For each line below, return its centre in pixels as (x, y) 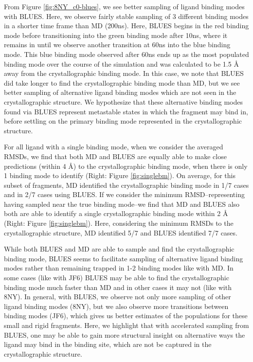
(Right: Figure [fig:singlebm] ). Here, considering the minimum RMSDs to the (119, 223)
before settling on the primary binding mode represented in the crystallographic (123, 121)
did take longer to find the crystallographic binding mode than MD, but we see (122, 82)
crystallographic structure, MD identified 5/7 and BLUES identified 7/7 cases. (121, 232)
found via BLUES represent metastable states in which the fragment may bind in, (126, 111)
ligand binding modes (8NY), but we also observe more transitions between (116, 306)
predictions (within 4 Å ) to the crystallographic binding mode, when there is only (126, 166)
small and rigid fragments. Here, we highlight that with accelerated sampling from (126, 325)
